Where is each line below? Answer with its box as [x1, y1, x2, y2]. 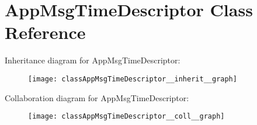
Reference [5, 20, 86, 44]
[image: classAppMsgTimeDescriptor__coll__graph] [28, 112, 225, 121]
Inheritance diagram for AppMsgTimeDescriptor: [5, 54, 180, 66]
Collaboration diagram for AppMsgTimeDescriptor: [5, 91, 189, 103]
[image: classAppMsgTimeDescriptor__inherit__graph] [28, 74, 237, 83]
